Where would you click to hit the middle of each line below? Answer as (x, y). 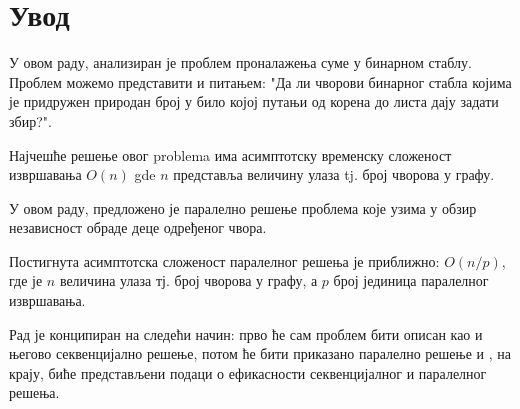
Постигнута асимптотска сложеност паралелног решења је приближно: (224, 260)
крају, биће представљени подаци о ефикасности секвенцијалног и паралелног (248, 372)
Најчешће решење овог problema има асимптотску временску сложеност (230, 154)
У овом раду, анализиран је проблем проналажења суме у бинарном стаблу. (240, 62)
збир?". (30, 120)
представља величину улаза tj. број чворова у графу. (334, 174)
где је (26, 280)
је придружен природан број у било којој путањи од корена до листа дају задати (254, 101)
